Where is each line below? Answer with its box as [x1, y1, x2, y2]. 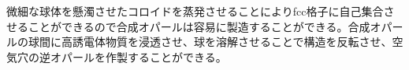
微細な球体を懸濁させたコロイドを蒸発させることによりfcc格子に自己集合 [6, 3, 384, 19]
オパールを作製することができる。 [50, 48, 227, 65]
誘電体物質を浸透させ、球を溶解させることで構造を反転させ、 [72, 33, 392, 50]
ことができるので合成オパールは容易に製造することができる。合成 [28, 18, 370, 34]
